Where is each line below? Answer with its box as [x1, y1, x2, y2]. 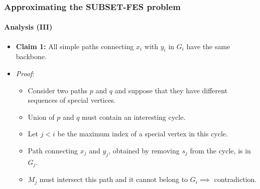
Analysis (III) [4, 22, 53, 32]
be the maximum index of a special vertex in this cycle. [57, 128, 228, 139]
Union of [28, 111, 55, 122]
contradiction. [214, 174, 257, 184]
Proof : [16, 68, 35, 79]
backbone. [16, 51, 47, 62]
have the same [186, 41, 230, 51]
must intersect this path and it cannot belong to [39, 174, 188, 184]
